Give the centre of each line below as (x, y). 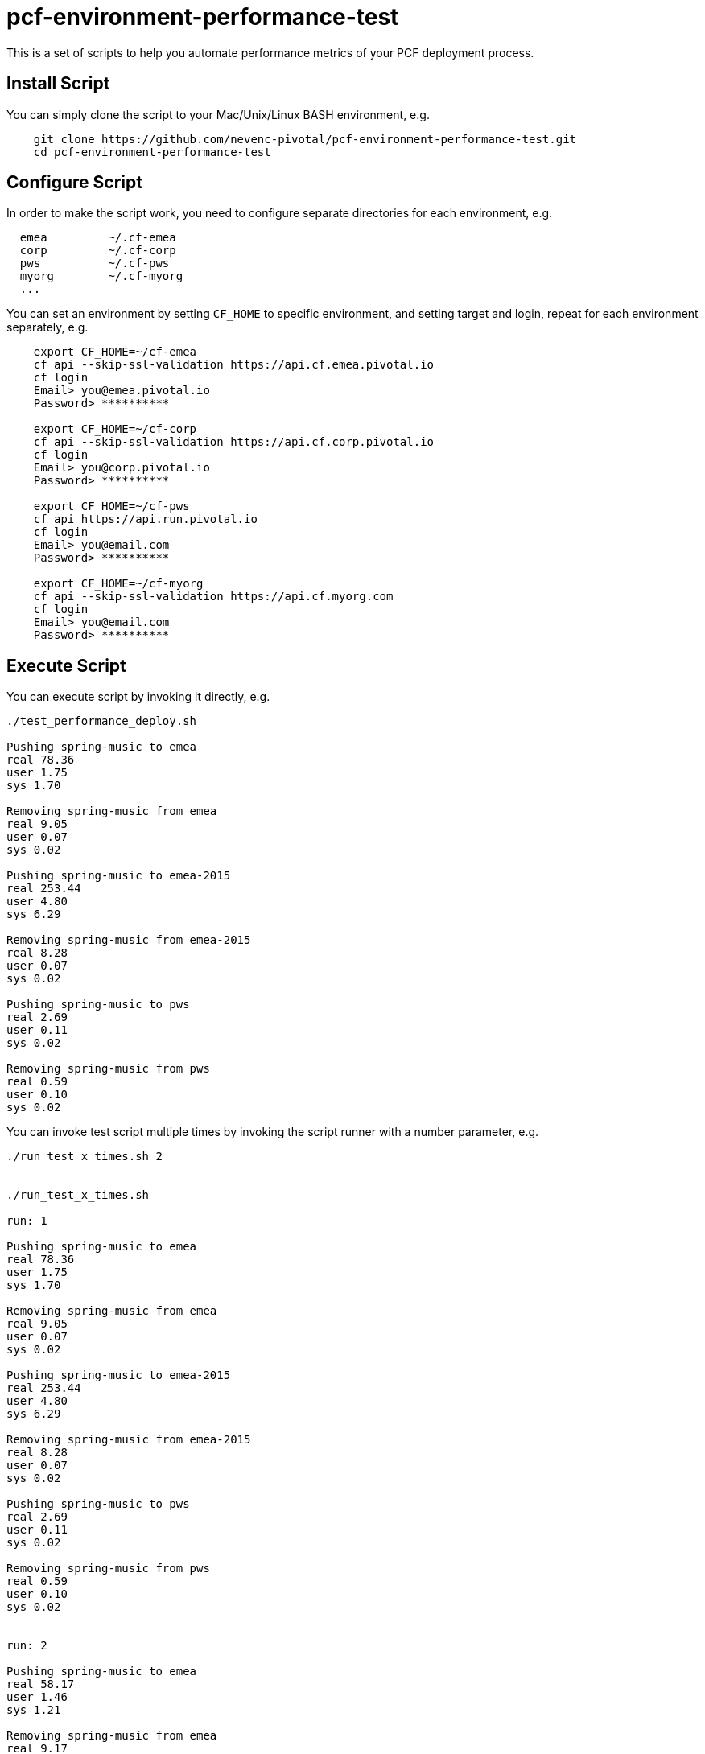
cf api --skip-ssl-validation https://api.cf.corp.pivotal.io (234, 442)
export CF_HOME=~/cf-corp (115, 429)
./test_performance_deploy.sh (102, 721)
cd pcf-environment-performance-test (152, 152)
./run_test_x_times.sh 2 (85, 1157)
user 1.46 (37, 1697)
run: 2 (27, 1646)
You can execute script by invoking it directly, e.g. (138, 697)
